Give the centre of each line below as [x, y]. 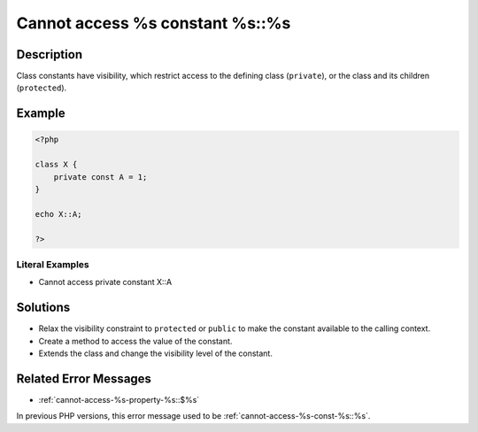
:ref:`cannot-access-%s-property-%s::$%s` [119, 399]
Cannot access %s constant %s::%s [154, 23]
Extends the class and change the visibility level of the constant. [156, 353]
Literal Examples [53, 264]
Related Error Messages [84, 378]
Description [50, 54]
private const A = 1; [100, 177]
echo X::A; [58, 214]
